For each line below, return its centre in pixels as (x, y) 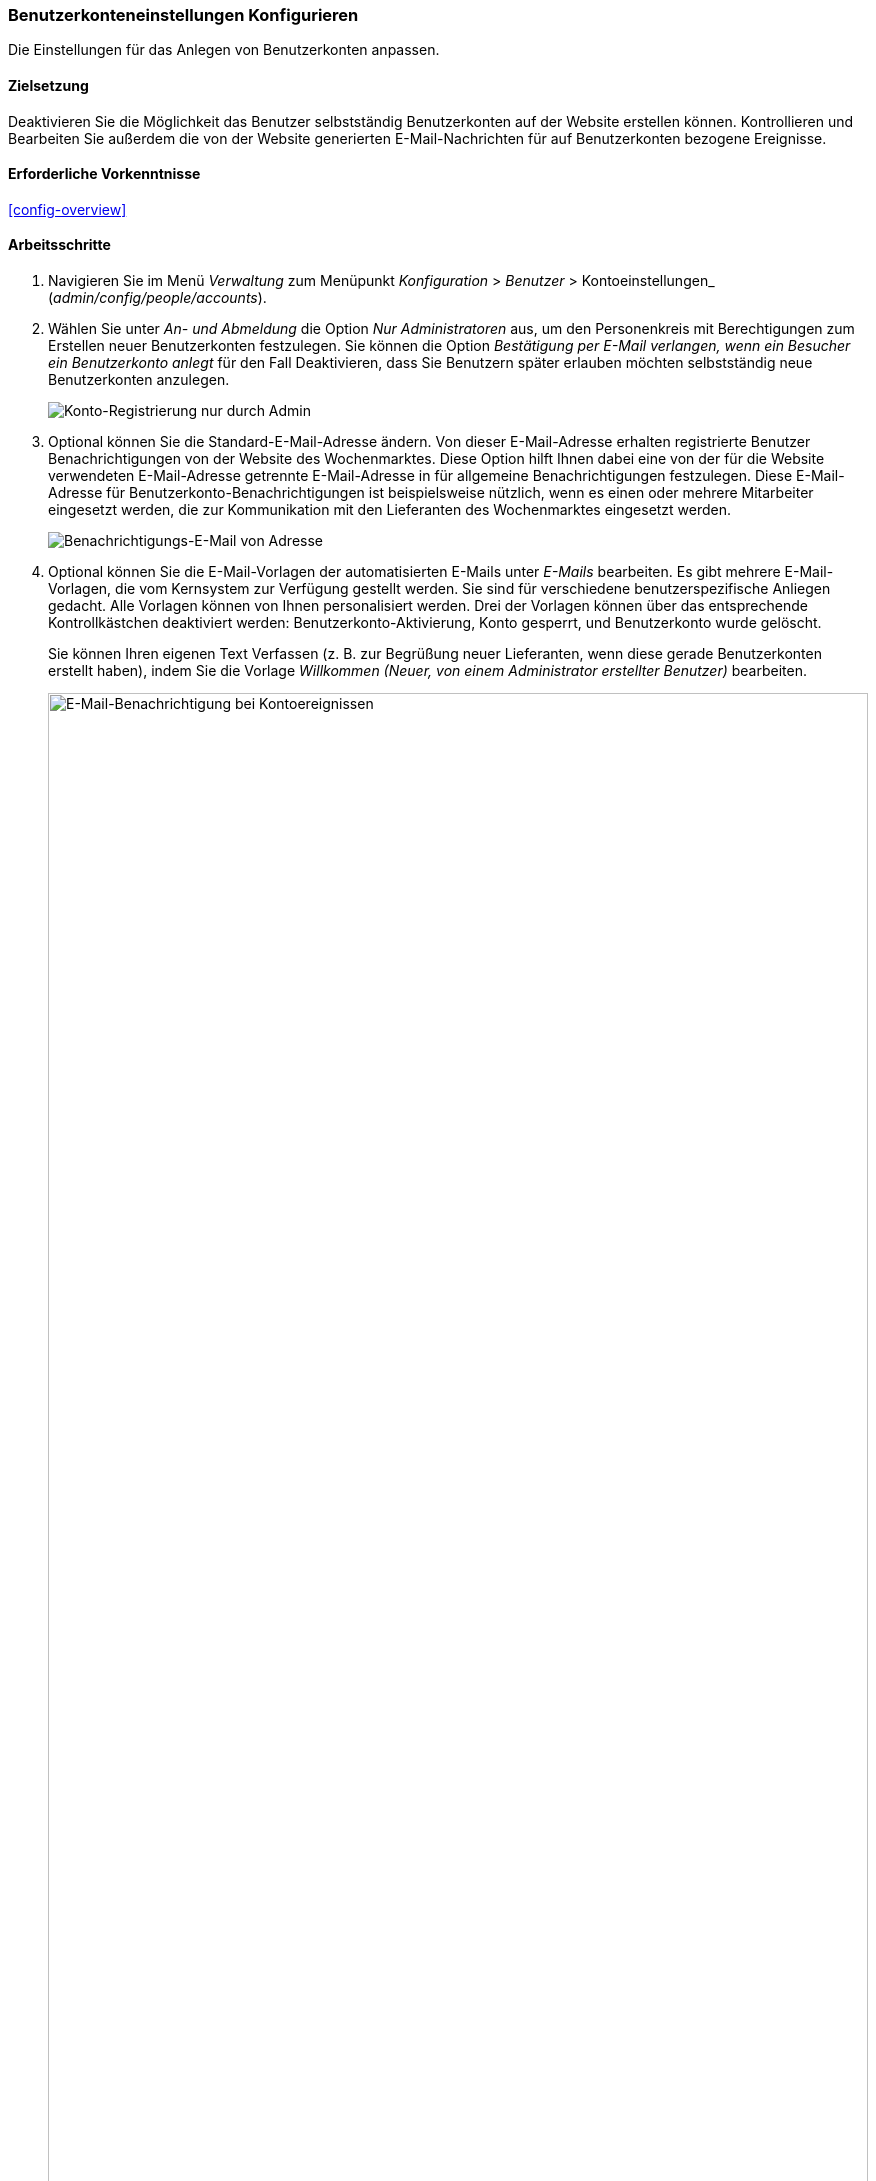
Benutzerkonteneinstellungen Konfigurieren (183, 15)
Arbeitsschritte (59, 245)
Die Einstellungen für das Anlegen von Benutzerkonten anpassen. (224, 50)
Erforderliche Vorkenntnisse (104, 174)
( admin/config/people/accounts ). (157, 298)
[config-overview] (67, 209)
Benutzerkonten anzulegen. (139, 380)
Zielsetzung (48, 85)
